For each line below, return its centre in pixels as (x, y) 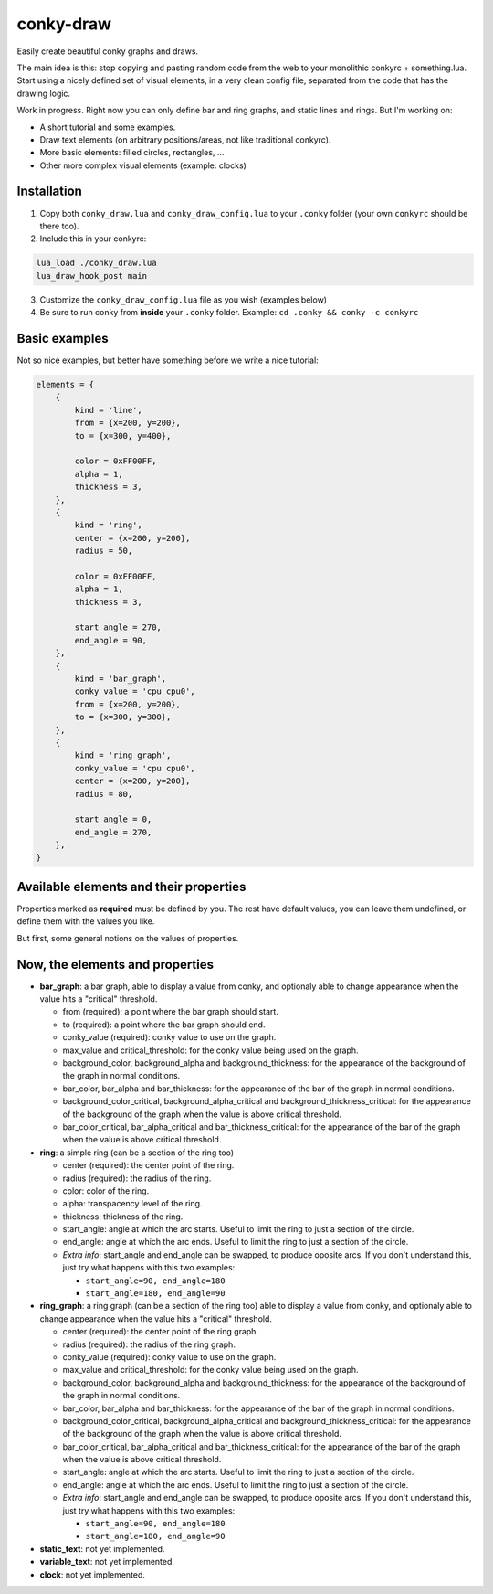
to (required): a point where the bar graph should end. (164, 1025)
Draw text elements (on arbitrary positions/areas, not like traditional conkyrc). (185, 139)
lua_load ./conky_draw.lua (96, 263)
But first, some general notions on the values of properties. (128, 938)
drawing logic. (44, 93)
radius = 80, (104, 794)
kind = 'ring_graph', (123, 755)
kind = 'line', (109, 410)
